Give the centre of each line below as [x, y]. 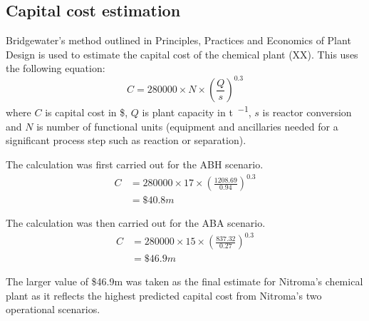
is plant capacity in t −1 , [197, 111]
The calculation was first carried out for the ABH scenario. [135, 164]
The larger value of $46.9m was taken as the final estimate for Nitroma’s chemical [184, 281]
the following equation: [56, 68]
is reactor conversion [307, 112]
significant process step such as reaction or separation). [126, 140]
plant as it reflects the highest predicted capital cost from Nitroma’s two [164, 295]
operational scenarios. [53, 309]
